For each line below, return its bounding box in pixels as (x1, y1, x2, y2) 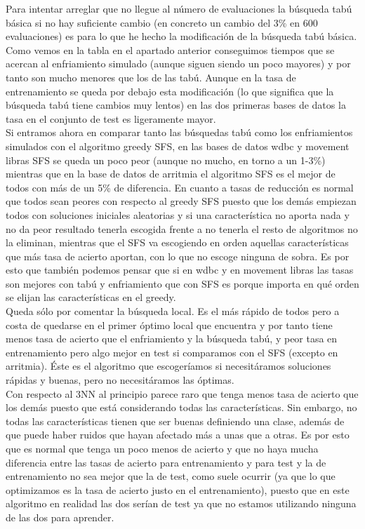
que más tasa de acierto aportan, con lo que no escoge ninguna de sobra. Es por (6, 248, 350, 263)
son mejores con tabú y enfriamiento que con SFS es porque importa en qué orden (6, 276, 359, 290)
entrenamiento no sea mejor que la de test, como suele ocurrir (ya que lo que (6, 469, 336, 483)
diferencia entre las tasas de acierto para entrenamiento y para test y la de (6, 455, 326, 469)
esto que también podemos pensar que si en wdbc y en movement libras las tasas (6, 262, 354, 277)
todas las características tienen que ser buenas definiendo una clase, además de (6, 413, 345, 428)
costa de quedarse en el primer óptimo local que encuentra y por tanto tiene (6, 317, 333, 332)
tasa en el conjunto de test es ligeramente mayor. (6, 111, 216, 126)
